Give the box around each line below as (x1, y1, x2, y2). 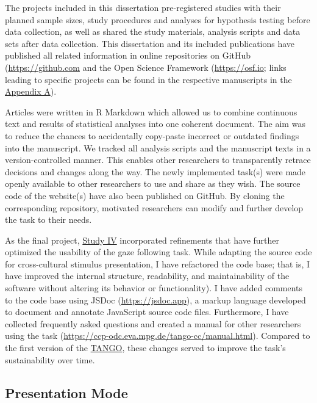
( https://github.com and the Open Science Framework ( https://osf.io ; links (5, 60, 287, 73)
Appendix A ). (5, 85, 57, 98)
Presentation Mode (5, 383, 128, 402)
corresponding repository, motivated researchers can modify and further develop (5, 201, 304, 214)
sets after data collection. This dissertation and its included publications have (5, 37, 295, 49)
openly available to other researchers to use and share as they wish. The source (5, 177, 301, 190)
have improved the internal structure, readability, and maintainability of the (5, 269, 290, 282)
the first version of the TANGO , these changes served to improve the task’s (5, 341, 286, 354)
